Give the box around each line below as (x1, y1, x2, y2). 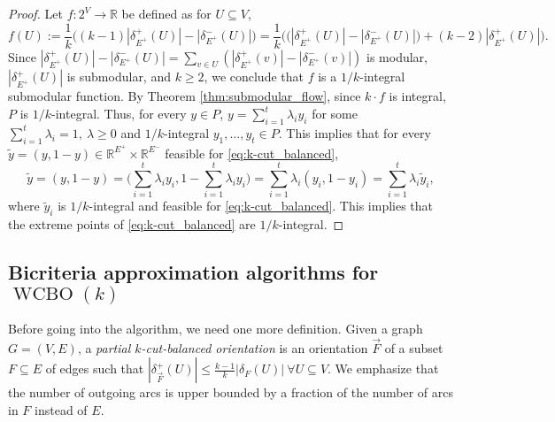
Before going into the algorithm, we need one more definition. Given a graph (8, 319, 423, 338)
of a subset (384, 338, 443, 357)
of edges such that (45, 359, 144, 378)
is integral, (389, 87, 446, 105)
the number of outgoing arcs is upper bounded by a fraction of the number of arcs (8, 383, 453, 402)
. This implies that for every (278, 123, 431, 142)
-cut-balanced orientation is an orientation (141, 338, 368, 357)
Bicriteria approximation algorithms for (8, 258, 379, 286)
